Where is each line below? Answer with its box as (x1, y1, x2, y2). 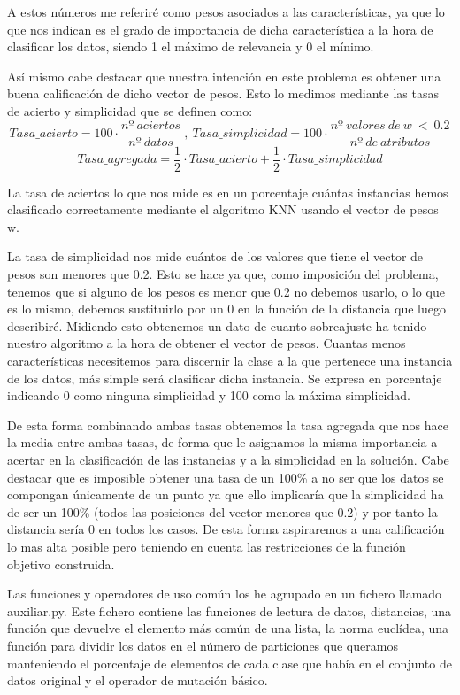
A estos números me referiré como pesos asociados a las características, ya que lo (7, 3, 445, 20)
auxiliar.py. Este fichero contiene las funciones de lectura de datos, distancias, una (7, 601, 452, 620)
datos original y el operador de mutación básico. (7, 671, 268, 690)
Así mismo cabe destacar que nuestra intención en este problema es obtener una (7, 66, 441, 85)
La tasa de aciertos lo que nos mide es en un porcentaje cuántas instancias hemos (7, 182, 448, 201)
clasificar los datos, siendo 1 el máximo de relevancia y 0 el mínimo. (7, 37, 374, 56)
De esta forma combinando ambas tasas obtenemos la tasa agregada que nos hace (7, 415, 448, 434)
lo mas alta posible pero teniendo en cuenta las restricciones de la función (7, 537, 406, 555)
